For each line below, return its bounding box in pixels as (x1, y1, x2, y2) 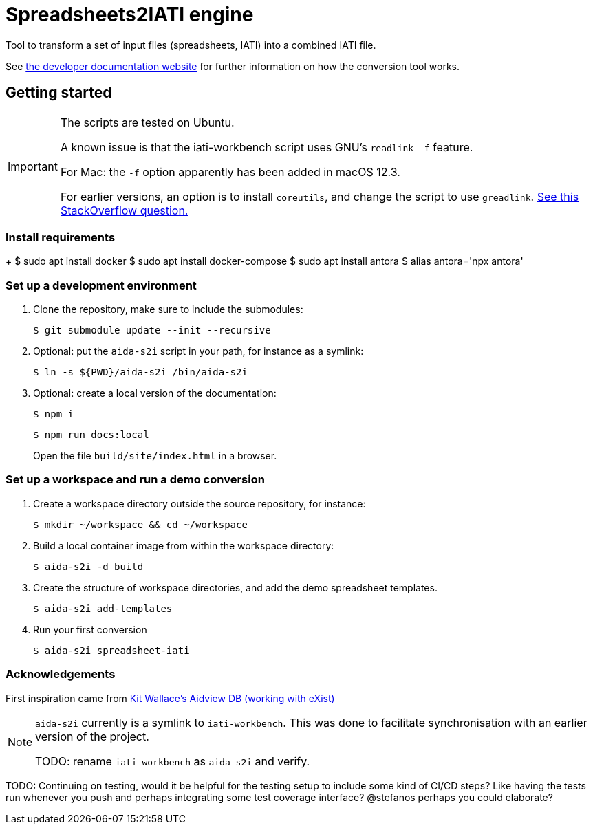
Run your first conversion (33, 623, 147, 635)
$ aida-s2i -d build (33, 560, 144, 572)
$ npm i (33, 408, 74, 420)
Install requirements (6, 230, 116, 244)
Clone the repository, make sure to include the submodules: (33, 303, 303, 316)
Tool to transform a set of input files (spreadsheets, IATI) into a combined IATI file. (6, 39, 376, 51)
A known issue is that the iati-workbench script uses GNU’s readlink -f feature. (60, 140, 473, 154)
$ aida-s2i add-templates (33, 602, 173, 614)
